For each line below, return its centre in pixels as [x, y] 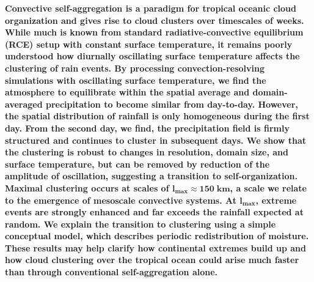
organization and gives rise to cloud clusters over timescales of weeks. [155, 20]
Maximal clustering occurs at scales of [87, 187]
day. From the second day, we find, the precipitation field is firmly [147, 128]
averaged [24, 104]
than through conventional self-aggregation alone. [111, 272]
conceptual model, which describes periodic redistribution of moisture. [157, 236]
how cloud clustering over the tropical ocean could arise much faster [152, 260]
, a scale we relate [268, 187]
